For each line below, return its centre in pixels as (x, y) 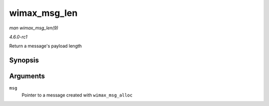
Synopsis (24, 60)
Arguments (27, 76)
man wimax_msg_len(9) (34, 28)
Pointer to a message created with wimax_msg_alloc (77, 95)
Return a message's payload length (46, 46)
